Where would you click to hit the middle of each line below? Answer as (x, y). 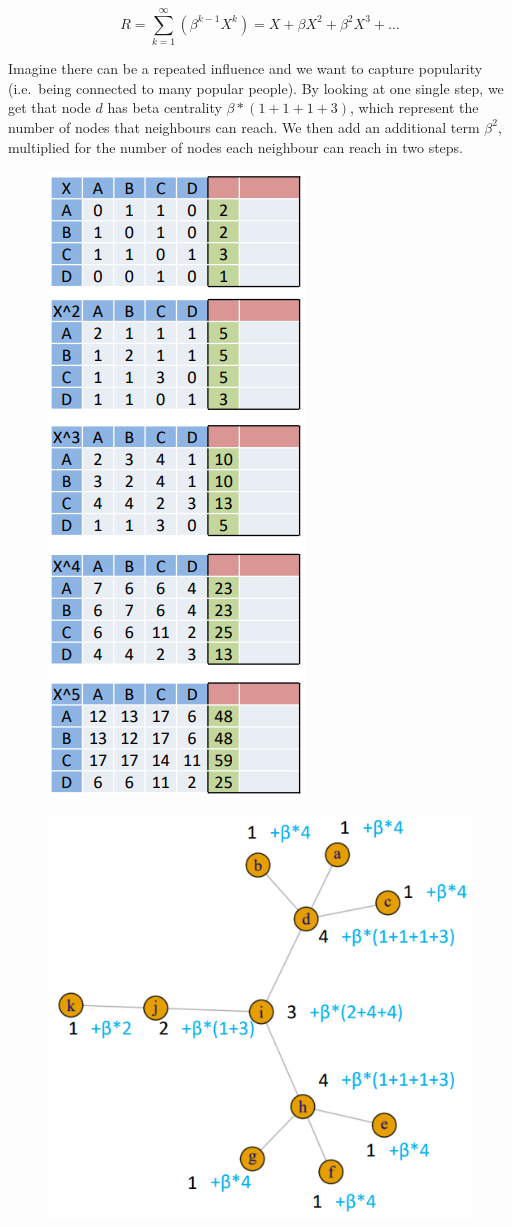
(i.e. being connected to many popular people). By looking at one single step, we (256, 87)
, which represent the (414, 107)
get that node (49, 107)
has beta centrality (164, 107)
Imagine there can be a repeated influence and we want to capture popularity (245, 68)
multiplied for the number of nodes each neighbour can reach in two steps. (235, 146)
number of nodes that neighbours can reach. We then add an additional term (244, 126)
